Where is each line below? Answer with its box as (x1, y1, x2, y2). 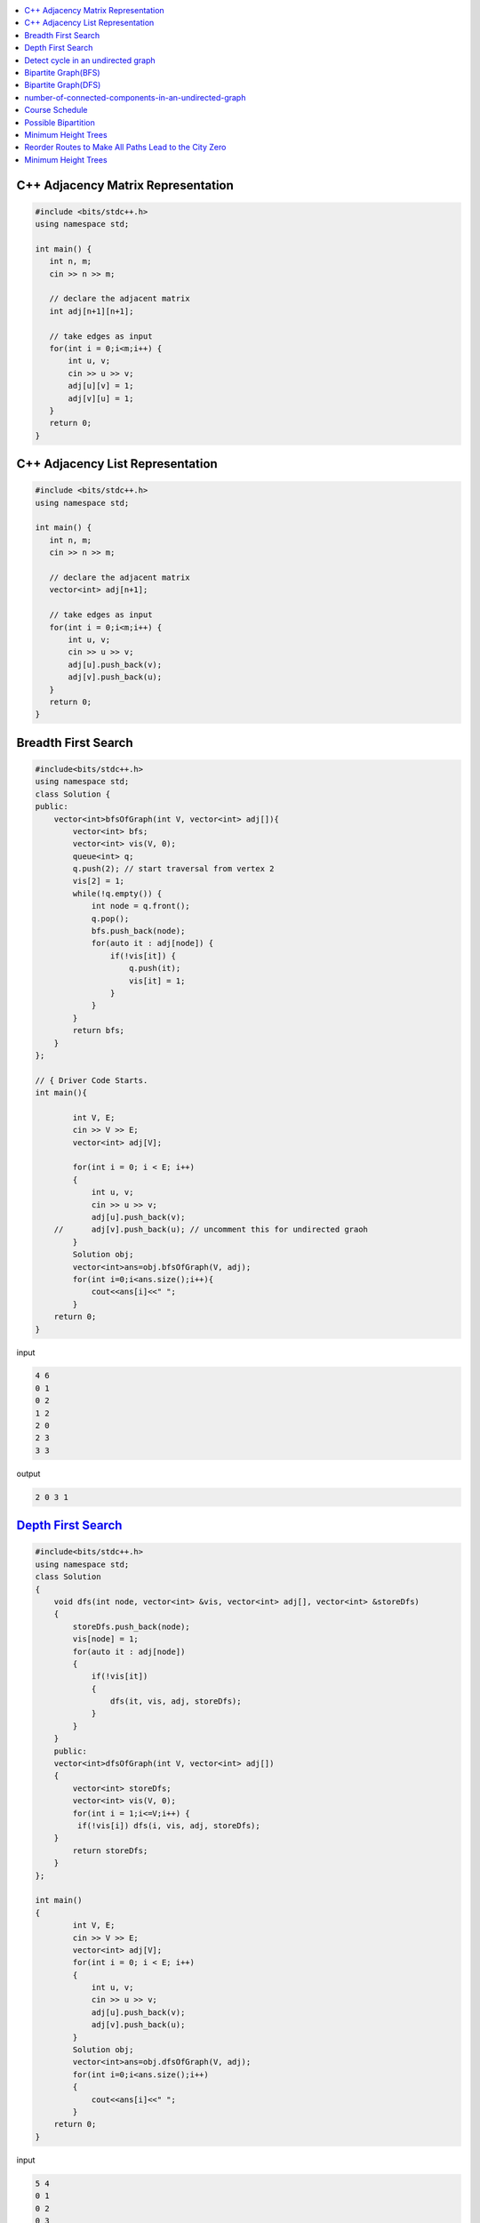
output (16, 1468, 41, 1479)
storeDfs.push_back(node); (72, 1621, 190, 1632)
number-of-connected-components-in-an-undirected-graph (24, 92, 246, 102)
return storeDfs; (72, 1845, 148, 1856)
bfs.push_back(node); (91, 926, 186, 936)
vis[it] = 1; (129, 975, 186, 986)
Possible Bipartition (24, 116, 95, 128)
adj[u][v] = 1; (68, 381, 134, 391)
